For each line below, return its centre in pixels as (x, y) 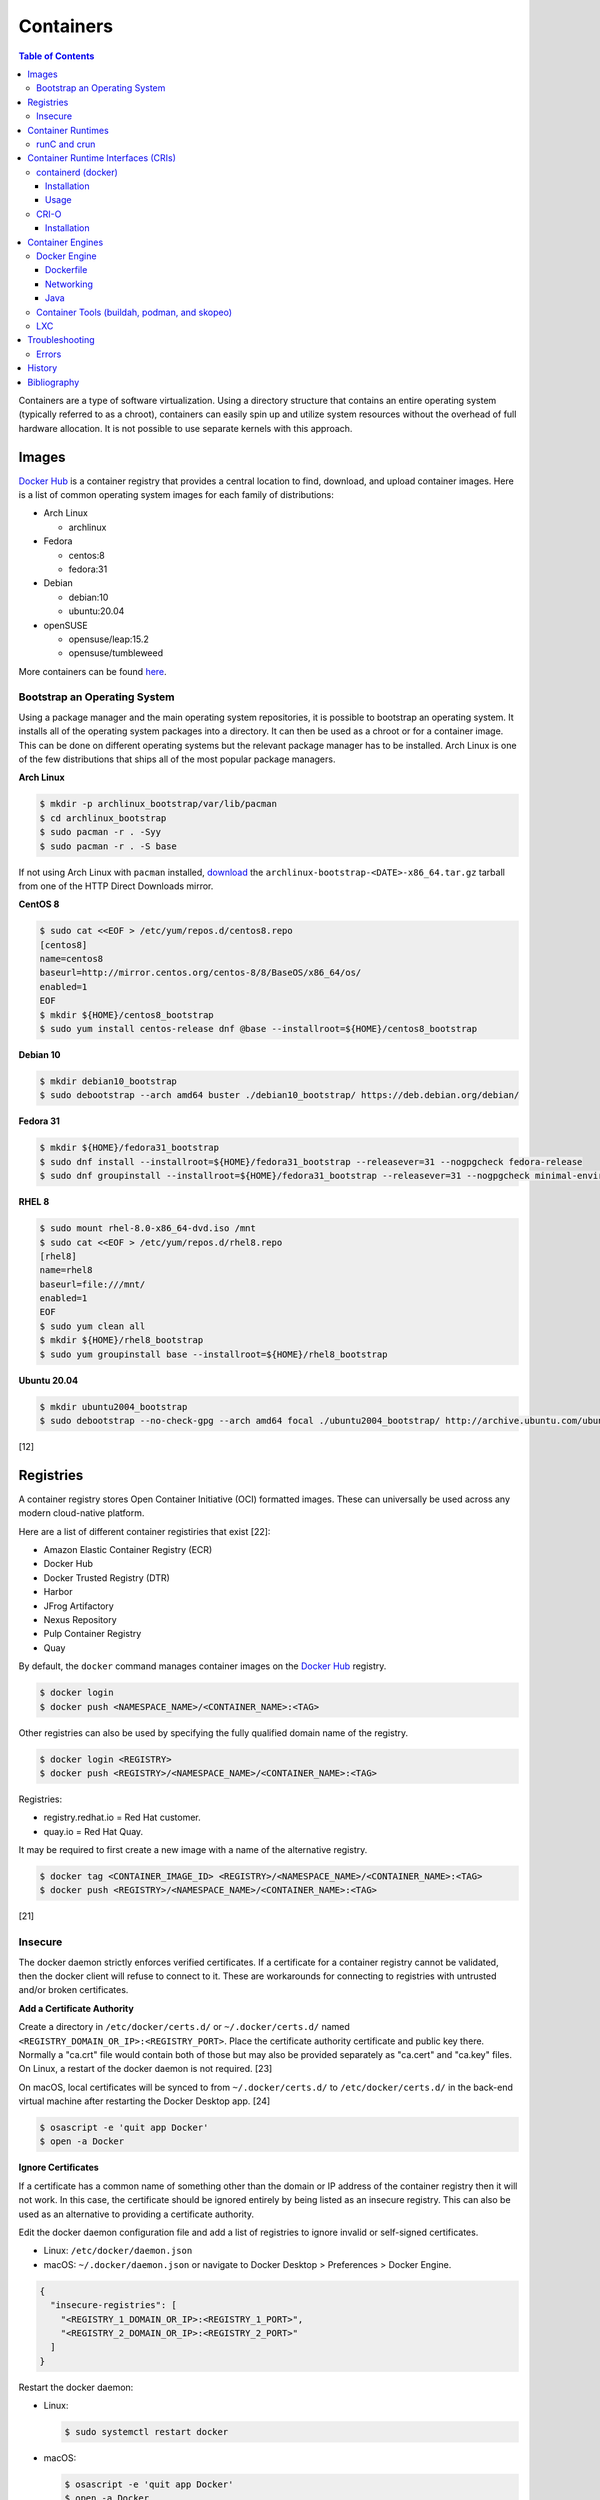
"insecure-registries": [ (113, 2305)
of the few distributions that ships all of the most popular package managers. (177, 759)
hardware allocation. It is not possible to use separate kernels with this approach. (185, 428)
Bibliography (53, 382)
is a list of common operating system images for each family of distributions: (176, 494)
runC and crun (66, 144)
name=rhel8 (66, 1270)
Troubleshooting (61, 340)
